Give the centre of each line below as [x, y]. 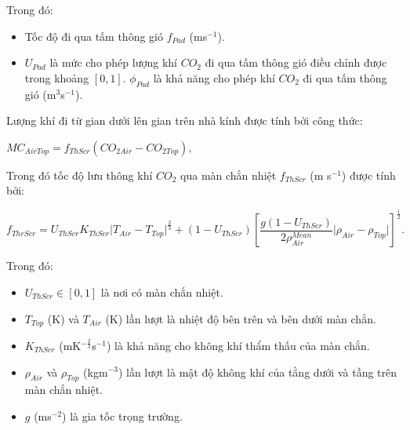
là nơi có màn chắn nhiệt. [162, 292]
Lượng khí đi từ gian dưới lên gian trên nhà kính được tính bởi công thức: [185, 120]
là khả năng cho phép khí [214, 77]
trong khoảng [57, 77]
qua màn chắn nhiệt [229, 175]
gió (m [40, 94]
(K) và [63, 318]
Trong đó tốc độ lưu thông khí [80, 175]
